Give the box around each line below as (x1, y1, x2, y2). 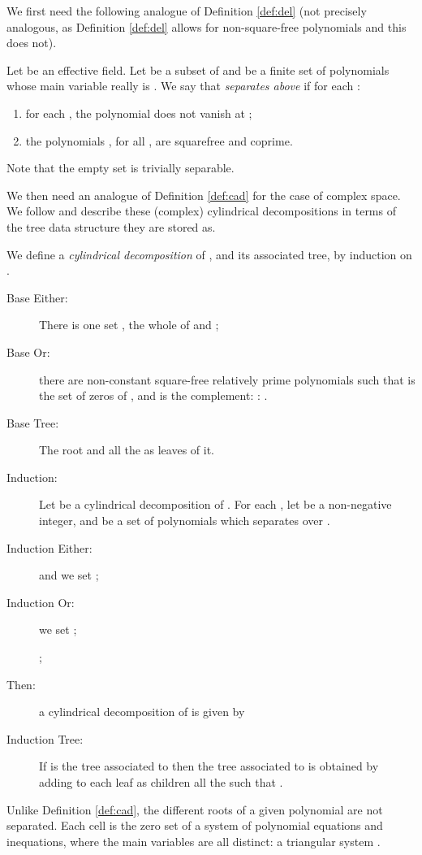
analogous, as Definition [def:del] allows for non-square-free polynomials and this (6, 18, 407, 35)
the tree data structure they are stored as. (6, 218, 216, 235)
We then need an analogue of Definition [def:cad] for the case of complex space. (6, 186, 401, 203)
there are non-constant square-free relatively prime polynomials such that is (39, 371, 416, 388)
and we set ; (39, 566, 99, 584)
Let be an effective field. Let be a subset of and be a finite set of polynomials (6, 61, 390, 78)
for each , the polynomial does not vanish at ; (25, 104, 252, 121)
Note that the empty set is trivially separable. (6, 159, 235, 176)
